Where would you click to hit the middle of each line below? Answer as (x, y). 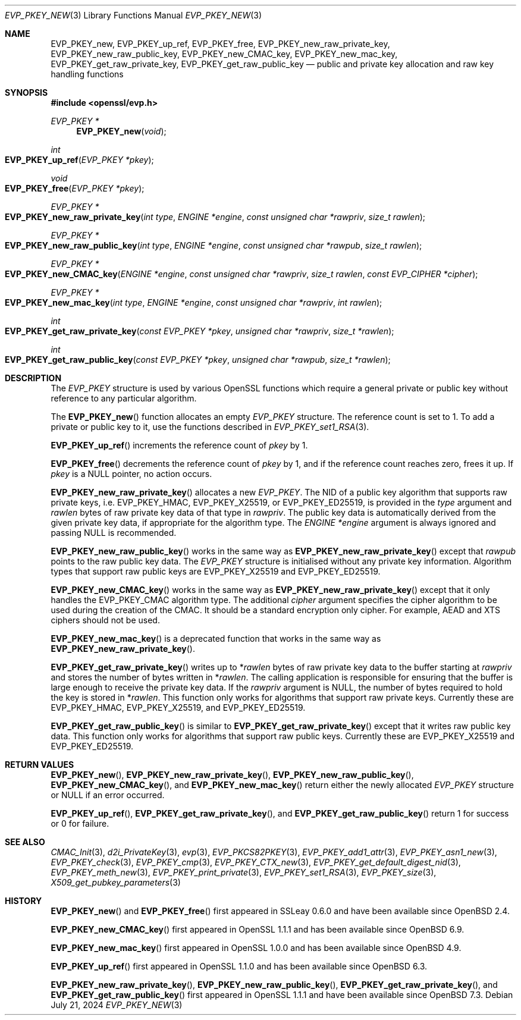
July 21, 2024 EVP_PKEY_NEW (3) (117, 1005)
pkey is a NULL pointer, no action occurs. (131, 474)
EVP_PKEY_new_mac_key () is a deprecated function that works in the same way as (216, 638)
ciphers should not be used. (105, 620)
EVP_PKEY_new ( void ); (121, 131)
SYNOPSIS (26, 92)
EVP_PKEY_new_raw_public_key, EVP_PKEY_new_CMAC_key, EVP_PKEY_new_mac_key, (224, 54)
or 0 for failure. (80, 823)
